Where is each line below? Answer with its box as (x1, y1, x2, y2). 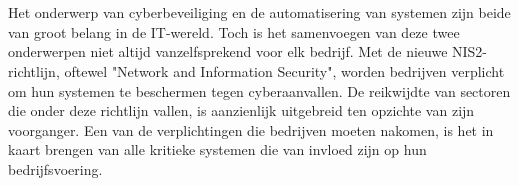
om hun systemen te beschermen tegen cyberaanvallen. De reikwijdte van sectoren (8, 80, 511, 101)
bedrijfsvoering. (8, 158, 103, 179)
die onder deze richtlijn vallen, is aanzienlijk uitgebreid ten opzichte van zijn (8, 100, 475, 121)
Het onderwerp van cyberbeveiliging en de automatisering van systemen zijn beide (8, 2, 511, 23)
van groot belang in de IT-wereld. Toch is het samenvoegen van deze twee (8, 21, 460, 42)
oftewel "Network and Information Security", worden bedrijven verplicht (64, 60, 505, 81)
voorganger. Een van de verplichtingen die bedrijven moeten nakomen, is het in (8, 119, 494, 140)
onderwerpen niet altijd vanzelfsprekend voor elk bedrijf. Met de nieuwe (8, 41, 448, 62)
